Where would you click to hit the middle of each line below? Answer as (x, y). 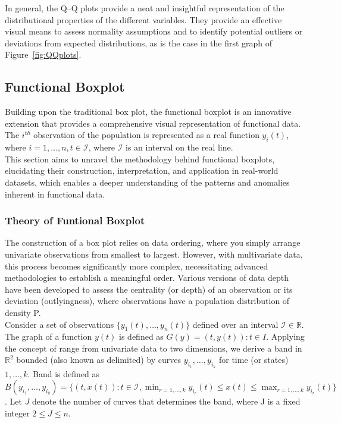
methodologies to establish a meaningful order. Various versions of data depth (147, 278)
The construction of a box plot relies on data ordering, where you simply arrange (153, 242)
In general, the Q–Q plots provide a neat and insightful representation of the (145, 8)
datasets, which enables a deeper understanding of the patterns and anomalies (147, 182)
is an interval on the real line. (179, 147)
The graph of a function (49, 336)
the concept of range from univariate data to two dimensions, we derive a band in (154, 348)
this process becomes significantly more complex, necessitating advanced (137, 266)
